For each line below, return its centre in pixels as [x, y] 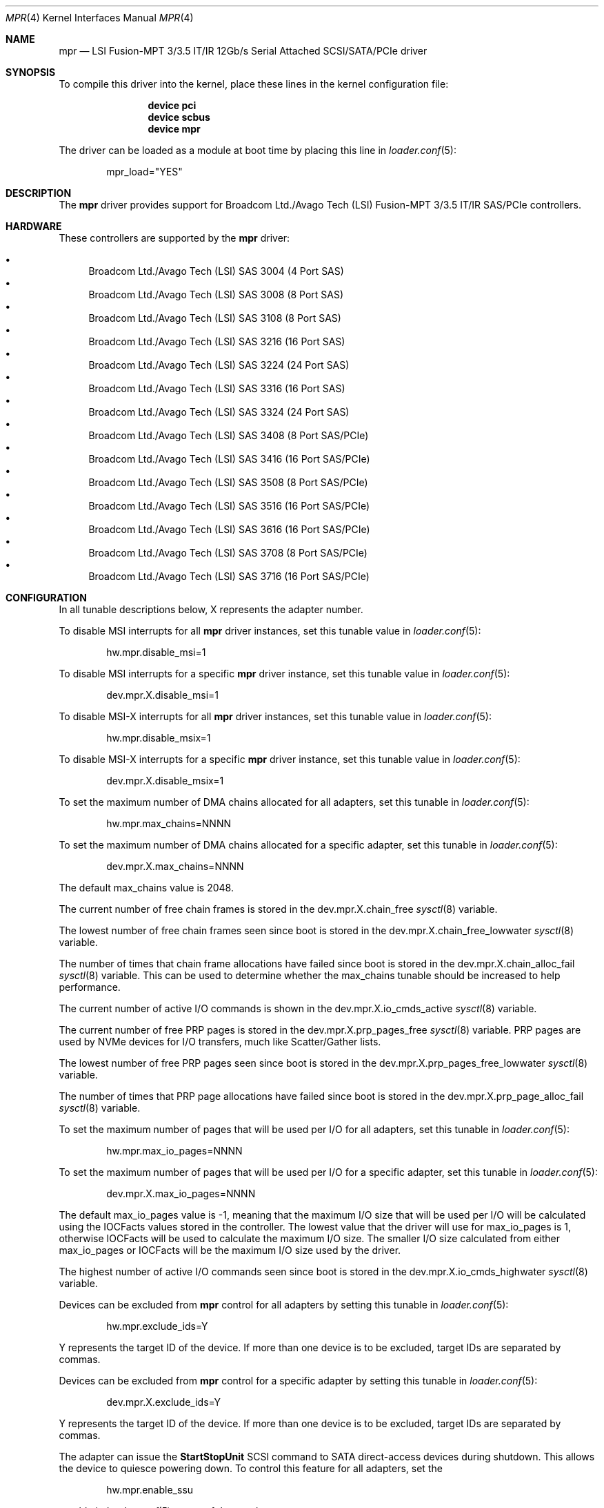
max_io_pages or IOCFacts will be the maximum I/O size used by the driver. [230, 1250]
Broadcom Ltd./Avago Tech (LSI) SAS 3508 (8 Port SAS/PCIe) [228, 482]
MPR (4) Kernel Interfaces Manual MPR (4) [100, 18]
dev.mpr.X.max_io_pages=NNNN [181, 1193]
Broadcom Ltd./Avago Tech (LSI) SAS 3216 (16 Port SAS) [217, 341]
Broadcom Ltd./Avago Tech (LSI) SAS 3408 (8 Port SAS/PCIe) [229, 435]
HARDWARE [34, 226]
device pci [172, 105]
